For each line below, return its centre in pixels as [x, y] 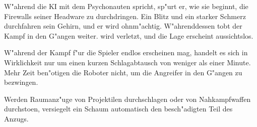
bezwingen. [21, 82]
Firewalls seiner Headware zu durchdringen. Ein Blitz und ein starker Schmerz [125, 16]
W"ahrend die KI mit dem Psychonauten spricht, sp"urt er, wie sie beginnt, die [126, 6]
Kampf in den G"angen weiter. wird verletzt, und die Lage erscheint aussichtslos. [129, 35]
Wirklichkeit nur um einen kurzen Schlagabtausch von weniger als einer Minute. [127, 62]
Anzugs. [16, 118]
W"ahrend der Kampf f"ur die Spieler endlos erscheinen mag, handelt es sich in [126, 52]
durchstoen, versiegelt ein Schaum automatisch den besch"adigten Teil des [118, 109]
